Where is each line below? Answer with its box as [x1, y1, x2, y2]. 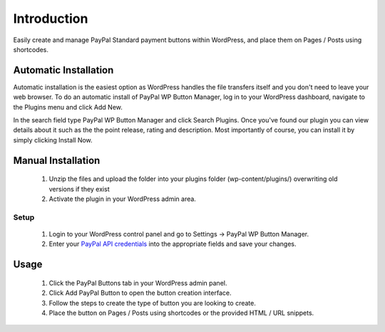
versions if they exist [48, 185, 110, 193]
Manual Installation [13, 154, 101, 167]
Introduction [13, 11, 88, 26]
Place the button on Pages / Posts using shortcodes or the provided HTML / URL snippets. [48, 308, 314, 317]
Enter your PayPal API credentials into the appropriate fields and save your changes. [48, 239, 297, 249]
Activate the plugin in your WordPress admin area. [48, 194, 196, 203]
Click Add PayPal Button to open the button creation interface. [48, 289, 232, 297]
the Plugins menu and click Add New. [13, 103, 123, 111]
